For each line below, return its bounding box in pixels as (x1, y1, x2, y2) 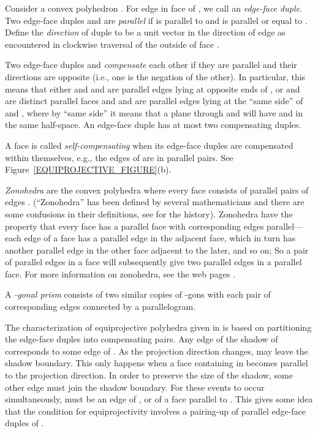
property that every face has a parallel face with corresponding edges (5, 219, 264, 232)
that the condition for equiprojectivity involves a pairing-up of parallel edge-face (5, 404, 306, 417)
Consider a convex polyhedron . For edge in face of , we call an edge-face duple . (5, 2, 302, 14)
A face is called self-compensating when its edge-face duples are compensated (5, 138, 293, 151)
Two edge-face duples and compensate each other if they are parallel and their (5, 58, 297, 71)
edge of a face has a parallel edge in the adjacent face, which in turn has (24, 232, 296, 244)
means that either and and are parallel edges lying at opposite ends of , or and (5, 82, 300, 95)
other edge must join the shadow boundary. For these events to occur (5, 380, 265, 393)
